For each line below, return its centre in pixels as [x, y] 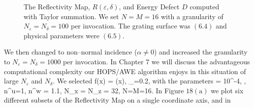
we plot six [227, 90]
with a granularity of [192, 16]
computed [205, 6]
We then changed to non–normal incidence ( [71, 52]
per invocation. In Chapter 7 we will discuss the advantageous [157, 61]
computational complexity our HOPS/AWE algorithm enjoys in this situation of [125, 71]
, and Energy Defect [149, 6]
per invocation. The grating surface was [130, 26]
